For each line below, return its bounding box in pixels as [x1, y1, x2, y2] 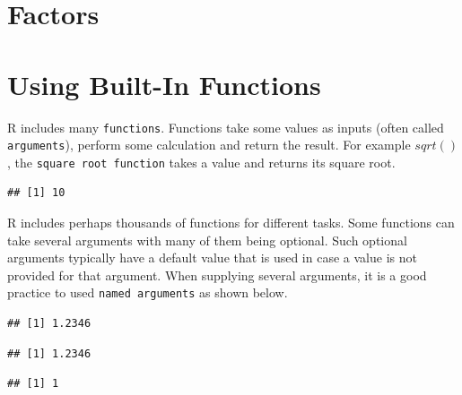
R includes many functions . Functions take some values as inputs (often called [7, 117, 444, 136]
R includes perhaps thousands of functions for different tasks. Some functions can [7, 213, 455, 232]
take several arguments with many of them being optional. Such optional [7, 230, 407, 249]
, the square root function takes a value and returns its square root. [7, 152, 396, 171]
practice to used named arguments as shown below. [7, 283, 288, 302]
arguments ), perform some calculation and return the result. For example [7, 135, 411, 154]
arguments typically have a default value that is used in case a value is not [7, 248, 417, 267]
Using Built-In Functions [7, 65, 321, 102]
